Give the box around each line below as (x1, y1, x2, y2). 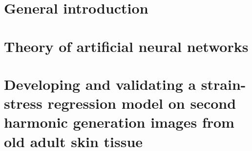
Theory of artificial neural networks (4, 36, 249, 56)
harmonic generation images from (4, 112, 234, 132)
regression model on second (47, 93, 236, 113)
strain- (201, 74, 246, 94)
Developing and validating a (4, 74, 196, 94)
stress (4, 93, 42, 113)
